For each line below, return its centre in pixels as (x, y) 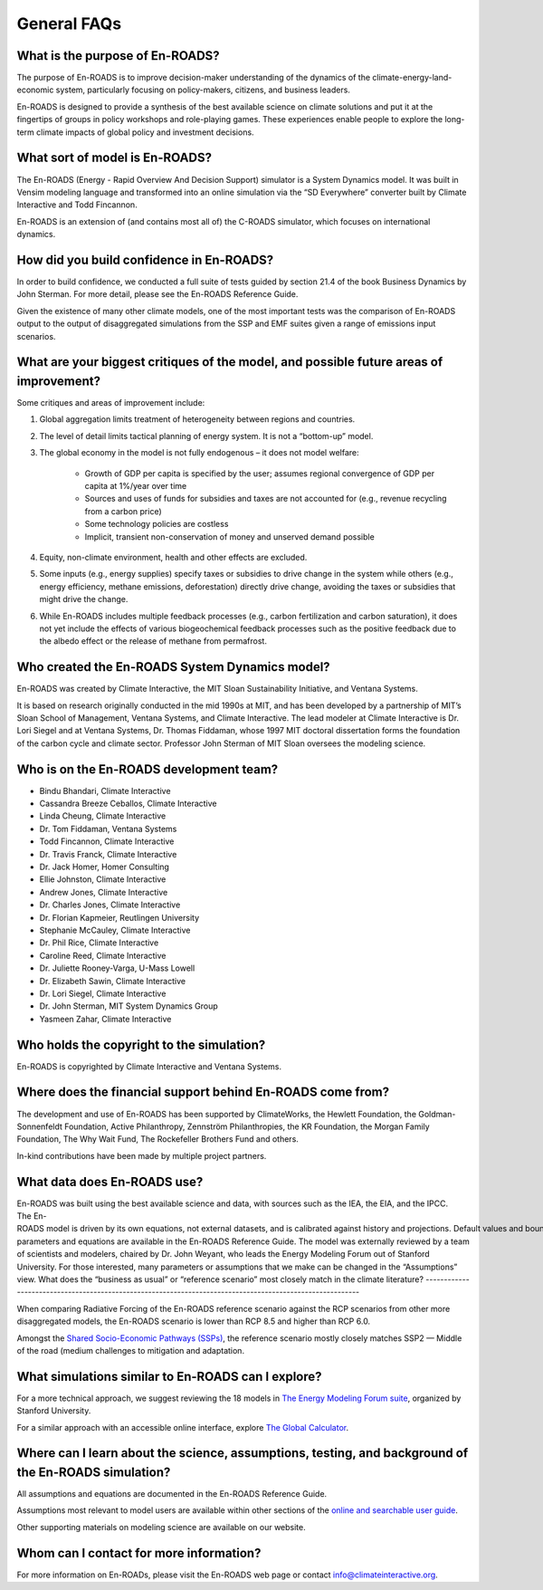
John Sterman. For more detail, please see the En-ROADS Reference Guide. (157, 294)
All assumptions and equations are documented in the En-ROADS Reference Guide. (172, 1494)
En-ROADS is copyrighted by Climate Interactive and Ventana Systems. (149, 1066)
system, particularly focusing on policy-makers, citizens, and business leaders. (203, 90)
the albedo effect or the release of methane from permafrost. (153, 641)
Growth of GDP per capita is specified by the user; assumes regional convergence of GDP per (259, 473)
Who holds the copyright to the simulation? (141, 1044)
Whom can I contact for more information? (139, 1553)
